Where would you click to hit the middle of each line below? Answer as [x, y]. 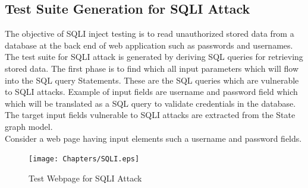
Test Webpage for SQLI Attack [85, 178]
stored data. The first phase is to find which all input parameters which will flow [152, 68]
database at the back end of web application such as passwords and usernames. [149, 45]
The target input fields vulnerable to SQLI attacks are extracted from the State [150, 115]
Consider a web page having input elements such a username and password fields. [153, 138]
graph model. [29, 126]
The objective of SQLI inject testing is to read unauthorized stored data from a [150, 34]
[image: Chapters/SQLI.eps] [84, 159]
